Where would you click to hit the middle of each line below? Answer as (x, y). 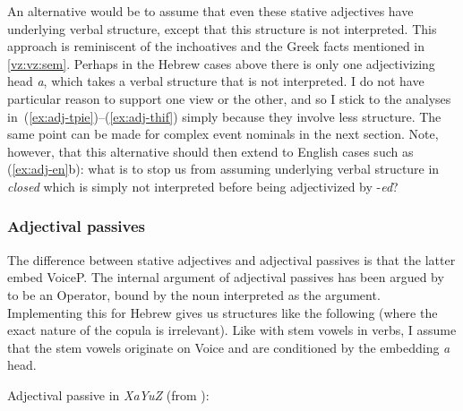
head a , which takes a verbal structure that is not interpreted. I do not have (216, 81)
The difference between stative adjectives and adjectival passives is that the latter (231, 259)
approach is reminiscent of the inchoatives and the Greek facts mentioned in (216, 46)
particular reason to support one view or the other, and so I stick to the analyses (229, 98)
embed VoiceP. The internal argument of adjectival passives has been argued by (226, 277)
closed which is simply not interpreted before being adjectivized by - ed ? (203, 186)
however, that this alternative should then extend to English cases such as (210, 151)
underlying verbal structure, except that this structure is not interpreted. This (222, 28)
